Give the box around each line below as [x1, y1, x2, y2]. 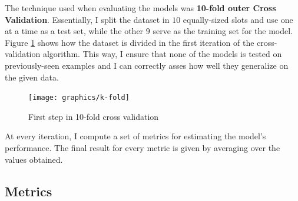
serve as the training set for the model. [153, 25, 293, 37]
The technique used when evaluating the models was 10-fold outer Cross [5, 2, 276, 14]
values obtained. [5, 153, 63, 165]
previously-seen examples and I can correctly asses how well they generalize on [5, 59, 289, 71]
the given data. [5, 71, 59, 83]
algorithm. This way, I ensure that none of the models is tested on [42, 48, 282, 60]
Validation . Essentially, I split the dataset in [5, 13, 170, 25]
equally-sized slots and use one [183, 13, 293, 25]
